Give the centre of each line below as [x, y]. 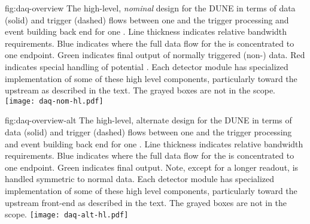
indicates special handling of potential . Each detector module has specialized [147, 66]
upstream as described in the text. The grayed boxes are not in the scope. [140, 90]
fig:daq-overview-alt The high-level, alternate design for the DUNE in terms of [148, 120]
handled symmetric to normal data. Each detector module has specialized [140, 179]
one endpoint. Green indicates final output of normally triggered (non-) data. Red [155, 55]
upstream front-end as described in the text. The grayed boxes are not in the [146, 202]
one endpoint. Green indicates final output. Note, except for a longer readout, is [152, 167]
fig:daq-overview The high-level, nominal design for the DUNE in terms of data [150, 8]
